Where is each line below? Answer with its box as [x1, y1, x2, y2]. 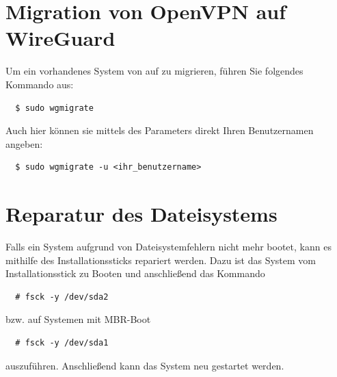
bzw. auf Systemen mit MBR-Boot [5, 312, 151, 326]
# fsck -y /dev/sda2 [15, 291, 109, 302]
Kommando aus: [5, 77, 74, 91]
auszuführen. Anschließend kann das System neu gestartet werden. [5, 358, 284, 372]
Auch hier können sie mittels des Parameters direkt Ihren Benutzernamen [5, 123, 314, 138]
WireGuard [5, 24, 116, 52]
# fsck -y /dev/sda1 [15, 337, 109, 348]
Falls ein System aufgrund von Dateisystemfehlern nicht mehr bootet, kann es [5, 239, 332, 253]
